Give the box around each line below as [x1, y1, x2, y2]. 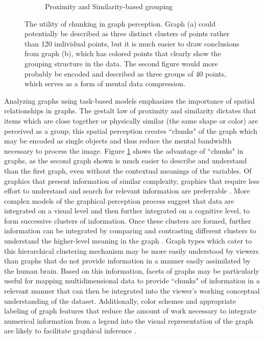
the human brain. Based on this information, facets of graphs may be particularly [4, 265, 259, 276]
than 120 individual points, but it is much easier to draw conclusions [25, 38, 239, 49]
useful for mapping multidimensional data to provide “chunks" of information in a [4, 275, 260, 286]
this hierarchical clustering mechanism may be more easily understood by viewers [4, 245, 259, 256]
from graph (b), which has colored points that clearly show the [25, 48, 221, 59]
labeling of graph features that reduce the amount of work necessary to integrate [4, 305, 256, 316]
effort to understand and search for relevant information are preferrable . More [4, 185, 250, 196]
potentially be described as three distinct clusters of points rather [25, 28, 230, 39]
